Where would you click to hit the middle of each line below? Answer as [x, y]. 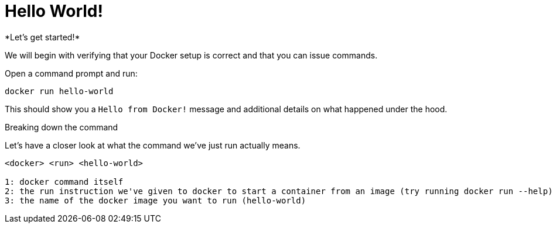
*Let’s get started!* [42, 37]
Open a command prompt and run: [71, 73]
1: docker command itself [64, 182]
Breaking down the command [62, 127]
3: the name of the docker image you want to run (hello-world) [156, 200]
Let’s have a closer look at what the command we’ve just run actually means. [153, 145]
